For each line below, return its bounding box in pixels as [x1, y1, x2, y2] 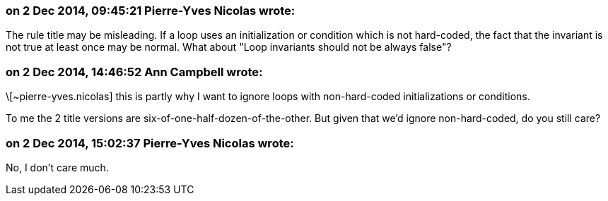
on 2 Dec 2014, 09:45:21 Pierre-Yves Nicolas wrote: [6, 4, 296, 18]
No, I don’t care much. [6, 161, 109, 173]
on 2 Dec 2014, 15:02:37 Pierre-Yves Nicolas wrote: [6, 135, 294, 150]
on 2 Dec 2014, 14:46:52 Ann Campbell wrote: [6, 64, 263, 79]
